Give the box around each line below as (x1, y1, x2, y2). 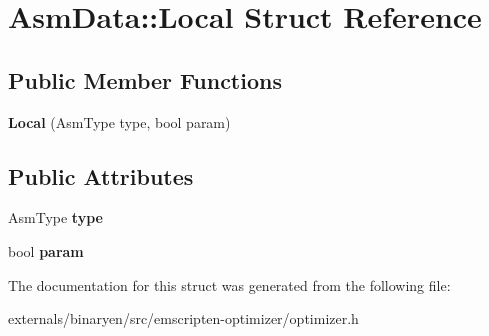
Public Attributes (8, 160, 194, 191)
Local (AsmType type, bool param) (8, 111, 231, 132)
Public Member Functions (8, 64, 282, 95)
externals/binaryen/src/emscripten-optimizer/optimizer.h (8, 308, 359, 329)
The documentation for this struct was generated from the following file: (8, 274, 451, 295)
